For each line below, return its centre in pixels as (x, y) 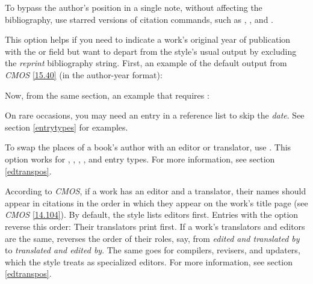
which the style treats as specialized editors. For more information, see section (149, 261)
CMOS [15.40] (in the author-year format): (84, 74)
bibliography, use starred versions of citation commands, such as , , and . (139, 19)
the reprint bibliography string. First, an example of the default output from (146, 63)
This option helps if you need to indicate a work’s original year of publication (148, 39)
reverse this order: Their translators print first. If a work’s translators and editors (155, 226)
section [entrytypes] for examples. (67, 127)
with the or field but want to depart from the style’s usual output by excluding (151, 51)
